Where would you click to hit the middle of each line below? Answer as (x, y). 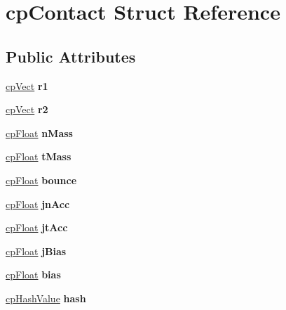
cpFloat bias (33, 275)
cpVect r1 (27, 85)
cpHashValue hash (46, 298)
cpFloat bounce (41, 180)
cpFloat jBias (36, 251)
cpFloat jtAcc (37, 227)
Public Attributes (71, 56)
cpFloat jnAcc (38, 204)
